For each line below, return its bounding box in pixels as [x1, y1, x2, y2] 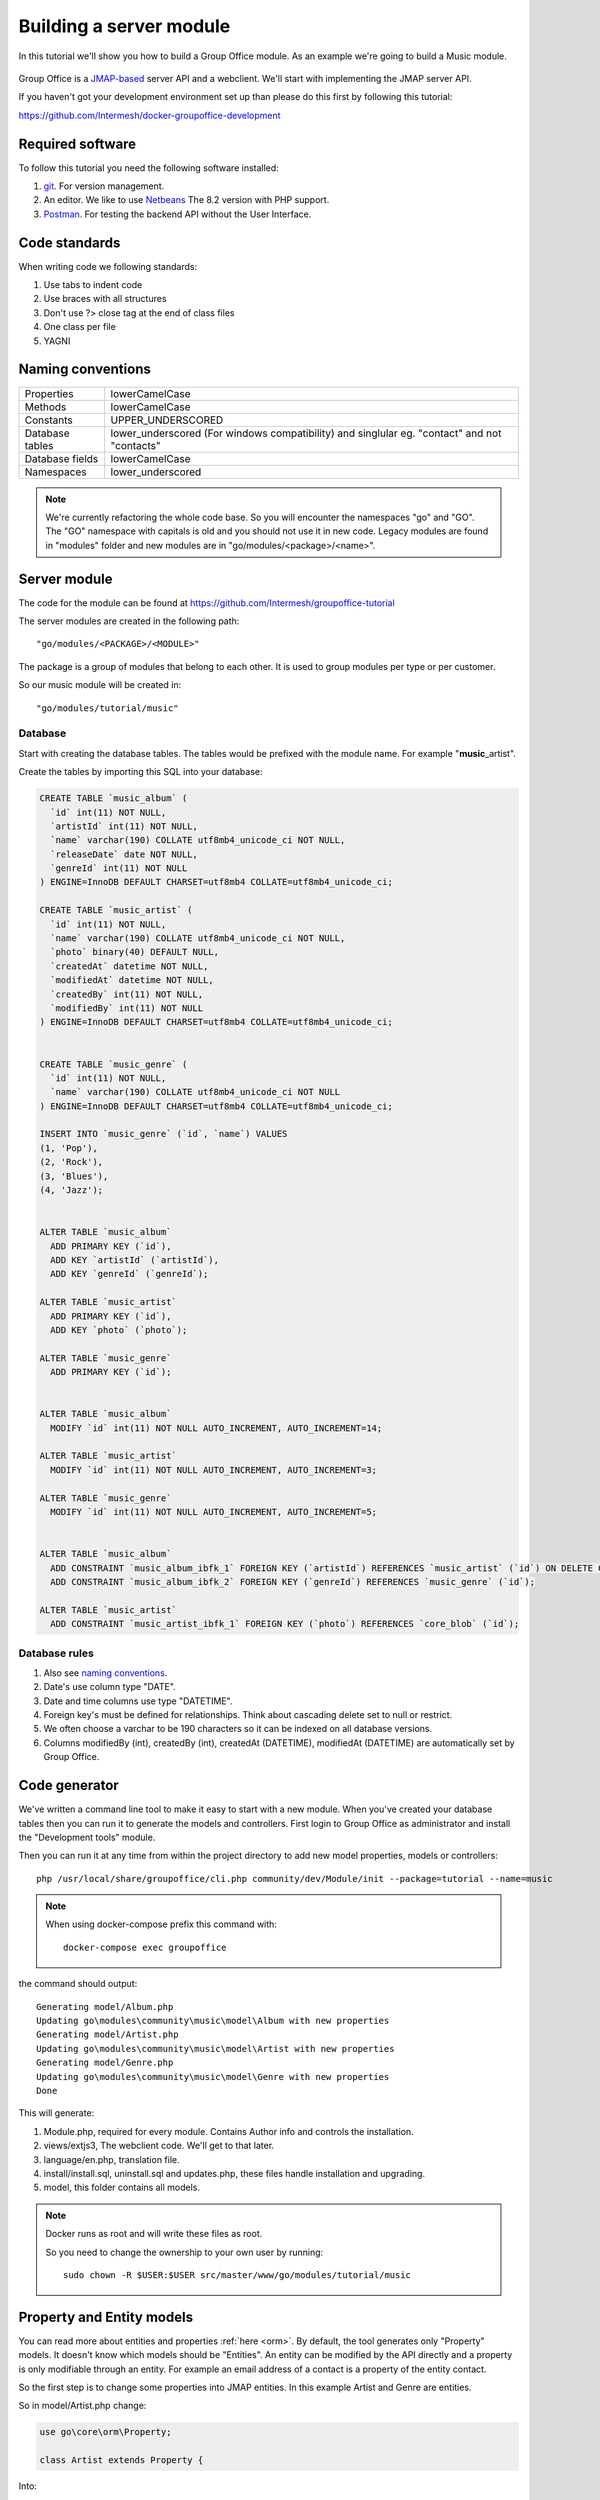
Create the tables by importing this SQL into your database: [18, 766, 263, 778]
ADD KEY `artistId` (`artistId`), [50, 1255, 220, 1265]
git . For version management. [43, 180, 165, 192]
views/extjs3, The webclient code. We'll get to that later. [43, 2140, 275, 2152]
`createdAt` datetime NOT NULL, [50, 960, 209, 972]
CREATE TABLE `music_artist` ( [39, 905, 194, 916]
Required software [18, 135, 137, 152]
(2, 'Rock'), [39, 1156, 104, 1168]
